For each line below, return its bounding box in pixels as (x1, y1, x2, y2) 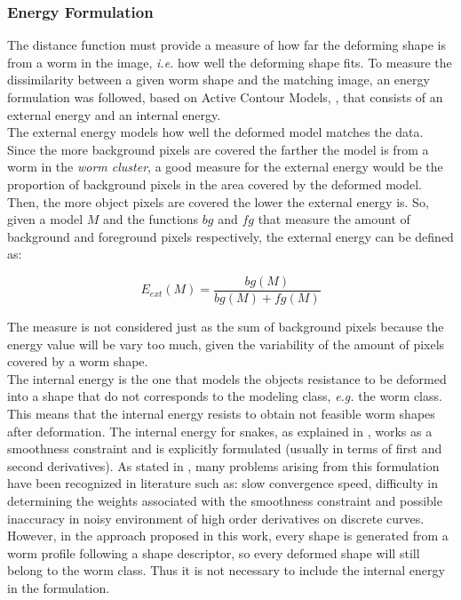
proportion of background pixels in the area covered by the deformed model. (7, 174, 423, 193)
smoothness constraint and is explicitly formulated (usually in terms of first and (7, 439, 442, 458)
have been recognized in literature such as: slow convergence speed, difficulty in (7, 474, 438, 492)
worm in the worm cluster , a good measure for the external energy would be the (7, 157, 443, 176)
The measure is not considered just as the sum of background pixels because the (7, 317, 444, 335)
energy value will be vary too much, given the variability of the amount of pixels (7, 334, 445, 353)
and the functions (103, 210, 199, 228)
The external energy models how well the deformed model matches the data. (7, 123, 424, 141)
